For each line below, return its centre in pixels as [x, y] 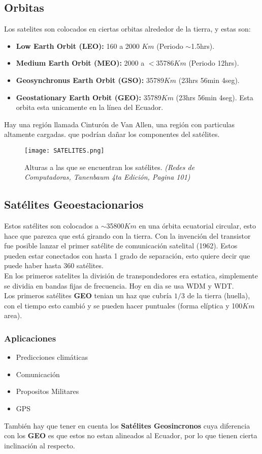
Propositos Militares [47, 391]
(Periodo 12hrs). [214, 63]
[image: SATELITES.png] [64, 150]
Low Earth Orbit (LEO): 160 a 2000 [78, 46]
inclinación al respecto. [40, 445]
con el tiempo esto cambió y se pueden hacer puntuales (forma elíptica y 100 [123, 305]
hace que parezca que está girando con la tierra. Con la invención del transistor [127, 235]
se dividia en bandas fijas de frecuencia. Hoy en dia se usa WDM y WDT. [119, 285]
